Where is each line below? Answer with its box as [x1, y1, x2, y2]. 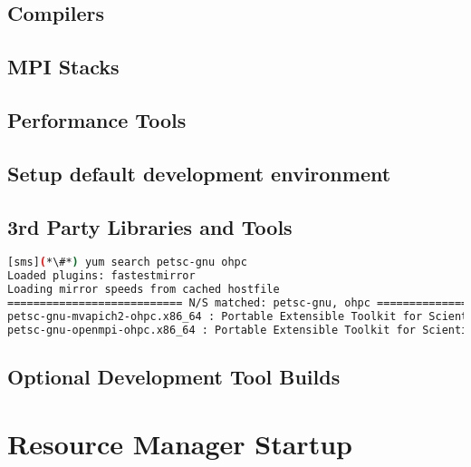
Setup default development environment [7, 159, 391, 187]
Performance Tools [7, 105, 187, 133]
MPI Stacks [7, 53, 120, 81]
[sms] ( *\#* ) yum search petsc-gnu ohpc [7, 256, 247, 269]
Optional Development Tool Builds [7, 362, 341, 390]
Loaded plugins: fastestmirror [7, 269, 196, 283]
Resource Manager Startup [7, 424, 352, 462]
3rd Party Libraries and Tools [7, 212, 293, 240]
